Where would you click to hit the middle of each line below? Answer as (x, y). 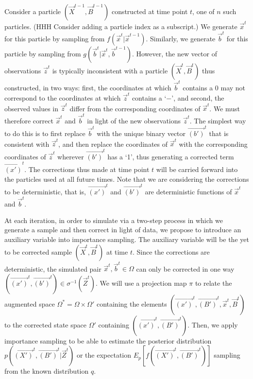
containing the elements (132, 303)
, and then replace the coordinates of (113, 144)
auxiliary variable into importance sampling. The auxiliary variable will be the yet (127, 239)
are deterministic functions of (188, 191)
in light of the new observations (134, 120)
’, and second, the (198, 98)
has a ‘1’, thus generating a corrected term (171, 156)
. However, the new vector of (174, 54)
